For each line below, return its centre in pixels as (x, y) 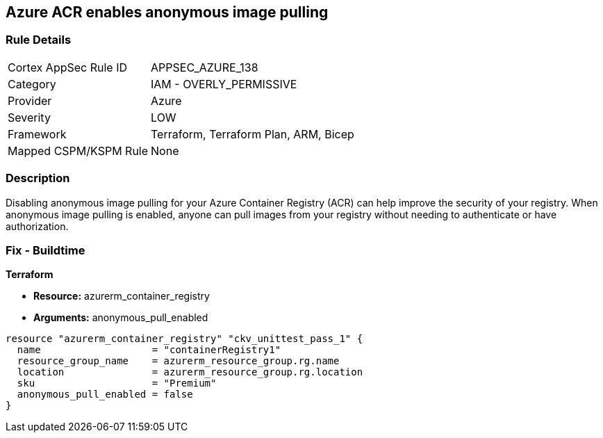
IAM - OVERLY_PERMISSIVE (224, 84)
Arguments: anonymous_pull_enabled (121, 318)
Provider (30, 100)
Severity (29, 117)
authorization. (37, 226)
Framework (37, 134)
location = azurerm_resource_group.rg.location (190, 372)
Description (38, 178)
